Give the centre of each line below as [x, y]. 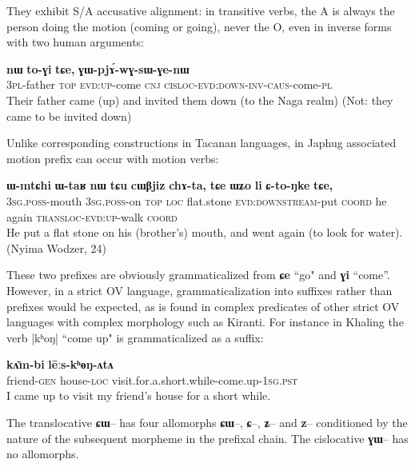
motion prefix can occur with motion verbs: [113, 158]
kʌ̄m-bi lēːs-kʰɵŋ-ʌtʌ [60, 364]
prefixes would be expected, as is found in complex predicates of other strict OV [203, 306]
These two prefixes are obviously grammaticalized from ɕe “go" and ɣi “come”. [198, 275]
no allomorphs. [43, 454]
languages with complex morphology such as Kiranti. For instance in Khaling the [205, 322]
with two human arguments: [76, 42]
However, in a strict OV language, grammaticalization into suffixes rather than [200, 290]
